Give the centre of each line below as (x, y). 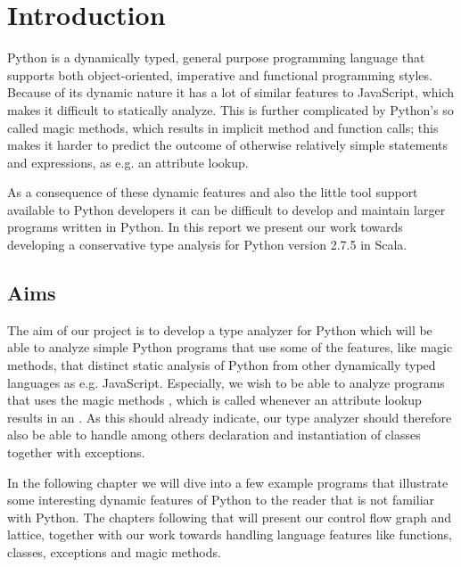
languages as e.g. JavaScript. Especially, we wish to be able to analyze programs (226, 382)
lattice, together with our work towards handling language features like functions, (230, 534)
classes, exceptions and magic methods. (114, 551)
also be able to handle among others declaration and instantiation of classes (214, 435)
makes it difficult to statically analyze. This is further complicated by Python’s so (230, 109)
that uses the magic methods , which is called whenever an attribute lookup (214, 400)
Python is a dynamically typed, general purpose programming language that (216, 58)
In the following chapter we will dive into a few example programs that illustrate (228, 482)
